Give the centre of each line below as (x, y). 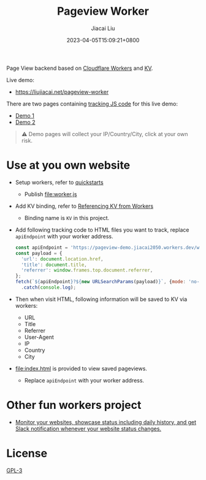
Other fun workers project (74, 405)
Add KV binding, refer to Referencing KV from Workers (84, 206)
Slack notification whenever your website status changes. (88, 429)
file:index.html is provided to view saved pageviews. (81, 368)
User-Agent (39, 337)
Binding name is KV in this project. (67, 218)
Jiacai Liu (103, 28)
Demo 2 (25, 122)
